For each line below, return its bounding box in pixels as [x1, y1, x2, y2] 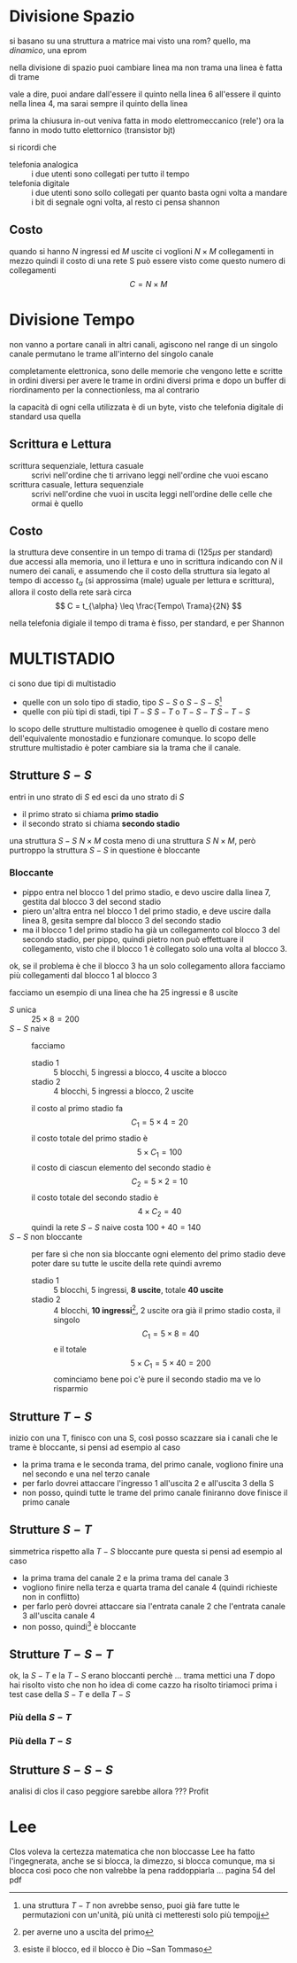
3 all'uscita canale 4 [21, 1610, 95, 1621]
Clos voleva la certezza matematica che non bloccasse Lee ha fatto [9, 1846, 255, 1857]
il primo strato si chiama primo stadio [21, 808, 159, 819]
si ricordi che [9, 142, 57, 152]
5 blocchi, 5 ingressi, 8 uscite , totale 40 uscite [53, 1285, 224, 1295]
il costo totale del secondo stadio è [31, 1192, 159, 1203]
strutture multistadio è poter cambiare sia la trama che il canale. [9, 742, 241, 752]
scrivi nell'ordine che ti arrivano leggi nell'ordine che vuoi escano [31, 470, 269, 480]
